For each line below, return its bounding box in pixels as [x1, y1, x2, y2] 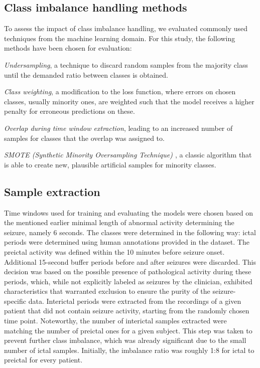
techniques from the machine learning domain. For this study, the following [4, 33, 235, 43]
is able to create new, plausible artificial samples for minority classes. [4, 159, 216, 169]
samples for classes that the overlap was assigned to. [4, 132, 165, 143]
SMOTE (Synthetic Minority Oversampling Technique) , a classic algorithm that [4, 149, 252, 160]
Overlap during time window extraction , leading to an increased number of [4, 122, 233, 133]
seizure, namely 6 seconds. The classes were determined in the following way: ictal [4, 227, 256, 237]
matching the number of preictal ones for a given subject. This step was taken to [4, 325, 252, 335]
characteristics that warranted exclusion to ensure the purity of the [4, 286, 210, 296]
